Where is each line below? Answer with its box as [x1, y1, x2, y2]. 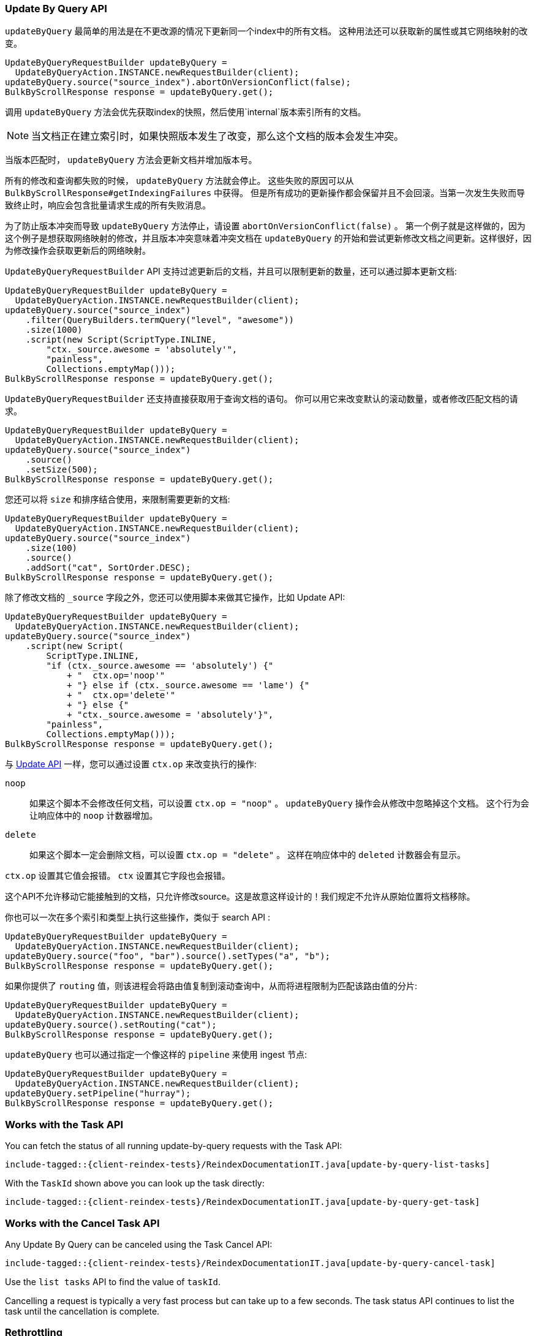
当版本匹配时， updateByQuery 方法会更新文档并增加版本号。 [5, 154, 257, 165]
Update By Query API [5, 2, 107, 15]
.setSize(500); [25, 465, 98, 475]
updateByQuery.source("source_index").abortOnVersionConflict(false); [5, 77, 351, 88]
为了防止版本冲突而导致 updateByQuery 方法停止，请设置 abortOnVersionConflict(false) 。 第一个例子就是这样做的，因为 [5, 221, 526, 232]
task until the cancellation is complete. [5, 1305, 160, 1316]
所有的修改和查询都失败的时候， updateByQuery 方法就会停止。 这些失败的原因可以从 [5, 175, 354, 186]
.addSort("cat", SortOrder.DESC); [25, 563, 191, 573]
